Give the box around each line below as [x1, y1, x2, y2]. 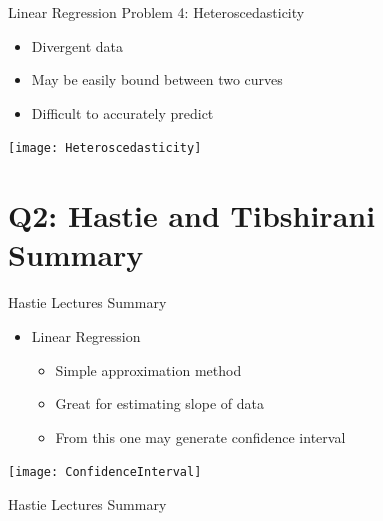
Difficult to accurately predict [31, 102, 214, 123]
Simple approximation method [55, 359, 242, 380]
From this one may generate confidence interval [55, 426, 346, 447]
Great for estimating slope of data [55, 393, 264, 414]
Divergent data [31, 35, 124, 56]
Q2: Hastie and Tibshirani [8, 195, 376, 236]
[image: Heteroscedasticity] [8, 141, 202, 156]
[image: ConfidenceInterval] [8, 465, 202, 480]
